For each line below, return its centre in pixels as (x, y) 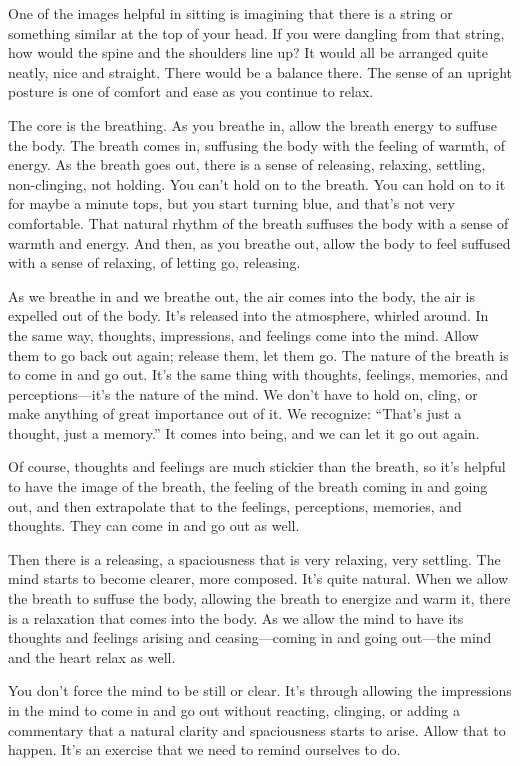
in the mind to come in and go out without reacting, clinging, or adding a (234, 710)
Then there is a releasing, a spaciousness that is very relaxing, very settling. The (254, 558)
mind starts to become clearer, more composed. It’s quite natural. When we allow (258, 578)
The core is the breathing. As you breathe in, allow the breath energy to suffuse (252, 124)
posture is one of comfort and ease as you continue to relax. (191, 91)
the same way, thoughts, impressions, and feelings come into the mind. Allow (243, 334)
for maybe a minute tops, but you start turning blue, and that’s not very (231, 203)
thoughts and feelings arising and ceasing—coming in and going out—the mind (250, 637)
